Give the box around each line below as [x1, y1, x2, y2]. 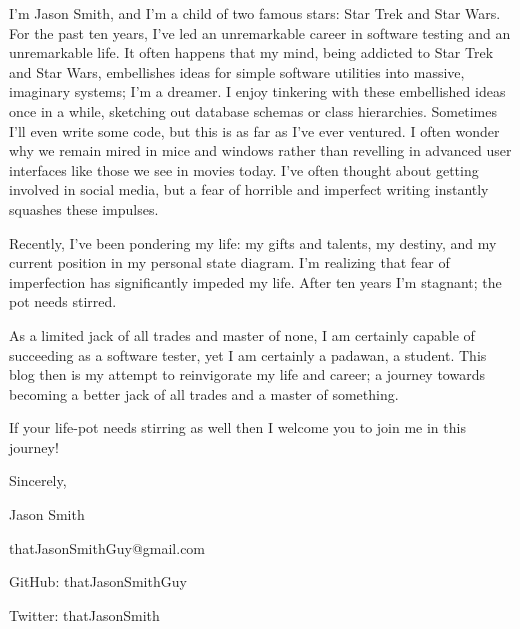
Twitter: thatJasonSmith [9, 604, 160, 625]
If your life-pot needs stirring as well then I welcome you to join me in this [9, 417, 466, 438]
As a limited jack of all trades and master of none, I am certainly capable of [9, 324, 475, 345]
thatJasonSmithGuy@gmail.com [9, 537, 206, 558]
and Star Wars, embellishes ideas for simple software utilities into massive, [9, 61, 465, 82]
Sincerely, [9, 470, 67, 491]
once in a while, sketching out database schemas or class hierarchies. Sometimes [9, 100, 497, 121]
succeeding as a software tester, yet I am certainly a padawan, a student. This [9, 344, 487, 365]
